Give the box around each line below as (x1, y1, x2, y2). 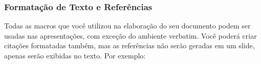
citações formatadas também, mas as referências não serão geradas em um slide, (4, 40, 255, 51)
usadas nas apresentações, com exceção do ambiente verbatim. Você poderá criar (4, 30, 257, 41)
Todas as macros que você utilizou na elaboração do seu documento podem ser (4, 20, 251, 31)
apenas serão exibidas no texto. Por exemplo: (4, 50, 146, 60)
